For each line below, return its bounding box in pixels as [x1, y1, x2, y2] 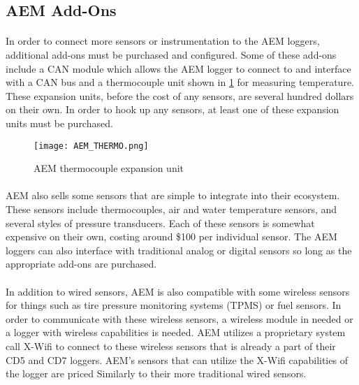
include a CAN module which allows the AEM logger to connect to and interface [6, 61, 351, 75]
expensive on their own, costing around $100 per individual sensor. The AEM [6, 229, 337, 244]
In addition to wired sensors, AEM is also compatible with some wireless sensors [6, 284, 350, 298]
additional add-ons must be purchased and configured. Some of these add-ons [6, 47, 337, 61]
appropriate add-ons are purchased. [6, 256, 157, 271]
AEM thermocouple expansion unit [34, 161, 184, 175]
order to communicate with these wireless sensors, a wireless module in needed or [6, 311, 353, 326]
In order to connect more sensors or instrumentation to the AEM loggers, [6, 34, 320, 48]
